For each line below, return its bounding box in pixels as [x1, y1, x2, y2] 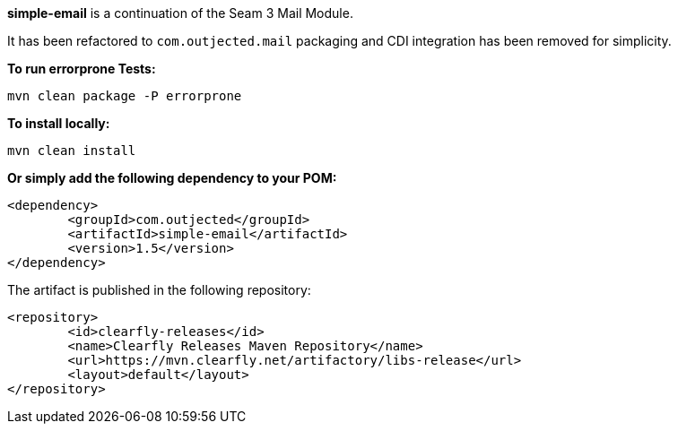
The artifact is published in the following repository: [7, 282, 311, 297]
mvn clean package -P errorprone [7, 89, 242, 103]
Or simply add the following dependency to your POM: [7, 170, 337, 185]
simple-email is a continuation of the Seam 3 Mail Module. [7, 5, 353, 21]
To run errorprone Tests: [7, 61, 156, 76]
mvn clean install [7, 143, 136, 158]
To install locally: [7, 116, 110, 131]
